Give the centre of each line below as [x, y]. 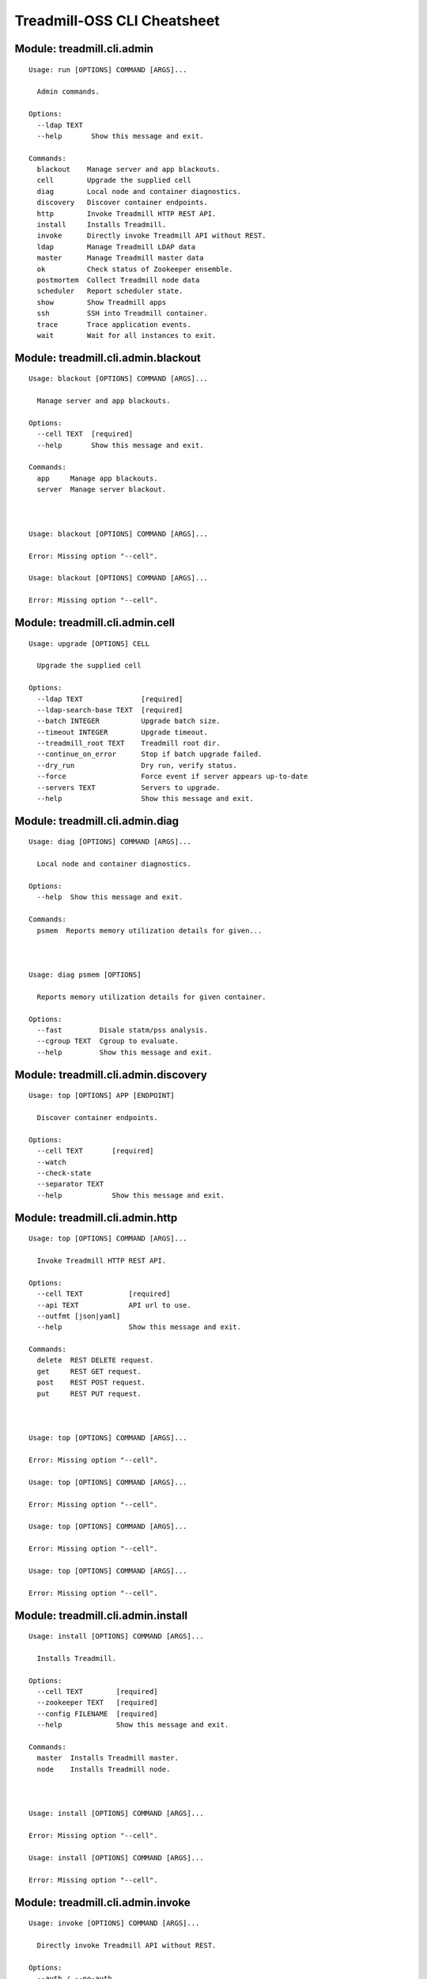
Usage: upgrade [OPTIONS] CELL [89, 644]
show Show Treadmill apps [102, 302]
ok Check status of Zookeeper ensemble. [135, 269]
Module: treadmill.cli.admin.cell [95, 623]
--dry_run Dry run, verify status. [137, 765]
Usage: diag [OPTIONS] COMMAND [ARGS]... [110, 842]
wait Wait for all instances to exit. [127, 335]
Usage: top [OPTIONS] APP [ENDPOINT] [102, 1096]
